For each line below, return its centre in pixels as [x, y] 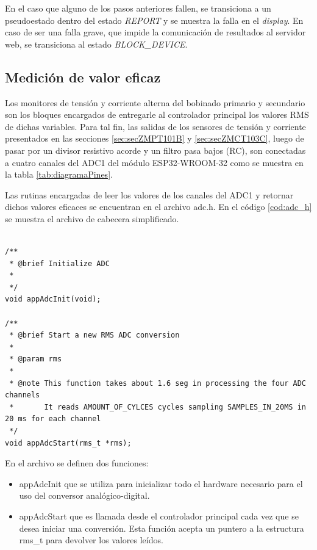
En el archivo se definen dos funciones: [77, 463]
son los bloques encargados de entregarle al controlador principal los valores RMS [157, 114]
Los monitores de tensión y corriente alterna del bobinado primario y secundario [155, 102]
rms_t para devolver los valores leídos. [91, 540]
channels [23, 395]
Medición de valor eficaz [83, 77]
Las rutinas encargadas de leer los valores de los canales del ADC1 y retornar [149, 194]
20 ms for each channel [53, 419]
